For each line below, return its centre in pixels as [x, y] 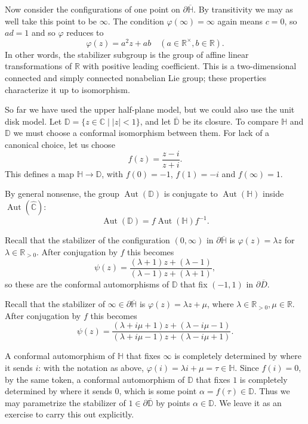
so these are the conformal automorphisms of [87, 284]
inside [273, 194]
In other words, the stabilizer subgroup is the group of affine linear [127, 54]
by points [173, 402]
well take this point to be [51, 21]
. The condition [136, 21]
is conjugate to [191, 194]
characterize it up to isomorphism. [67, 89]
